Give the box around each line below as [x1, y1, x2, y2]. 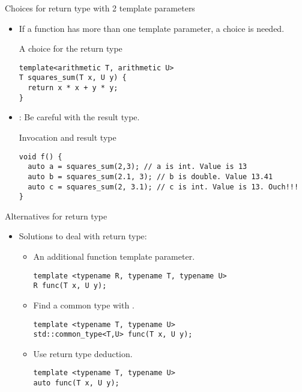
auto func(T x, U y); [33, 379, 119, 388]
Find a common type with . [33, 298, 134, 311]
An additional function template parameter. [33, 250, 195, 263]
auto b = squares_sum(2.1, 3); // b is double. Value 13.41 [28, 172, 273, 181]
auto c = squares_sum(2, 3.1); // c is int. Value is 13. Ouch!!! [28, 182, 299, 191]
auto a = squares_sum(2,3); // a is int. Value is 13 [28, 162, 247, 171]
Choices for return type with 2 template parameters [5, 2, 195, 14]
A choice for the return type [19, 42, 122, 55]
